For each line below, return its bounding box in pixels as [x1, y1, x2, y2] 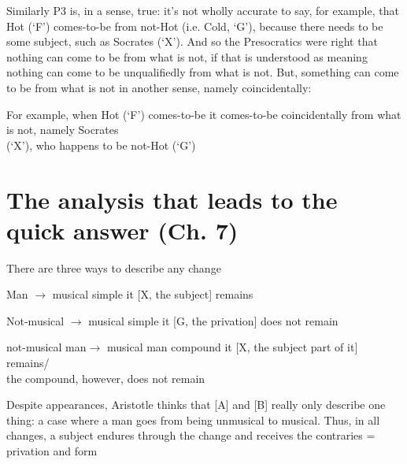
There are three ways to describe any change [6, 259, 221, 276]
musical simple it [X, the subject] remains [52, 286, 253, 303]
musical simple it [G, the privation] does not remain [88, 312, 339, 329]
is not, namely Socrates [6, 121, 119, 138]
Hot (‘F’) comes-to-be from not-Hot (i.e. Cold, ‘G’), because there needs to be [6, 17, 383, 34]
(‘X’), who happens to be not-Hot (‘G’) [6, 136, 196, 153]
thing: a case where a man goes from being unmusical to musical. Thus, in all [6, 411, 380, 428]
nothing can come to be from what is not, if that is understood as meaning [6, 48, 368, 65]
